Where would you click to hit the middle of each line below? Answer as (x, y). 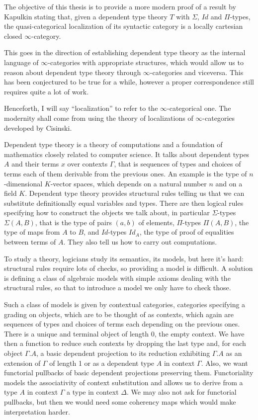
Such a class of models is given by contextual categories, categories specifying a (125, 304)
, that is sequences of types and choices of (177, 164)
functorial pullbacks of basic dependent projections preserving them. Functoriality (129, 373)
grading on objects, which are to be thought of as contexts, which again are (119, 314)
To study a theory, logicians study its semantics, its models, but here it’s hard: (124, 258)
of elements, (156, 222)
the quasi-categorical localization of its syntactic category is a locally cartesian (124, 26)
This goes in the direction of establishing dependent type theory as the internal (125, 52)
